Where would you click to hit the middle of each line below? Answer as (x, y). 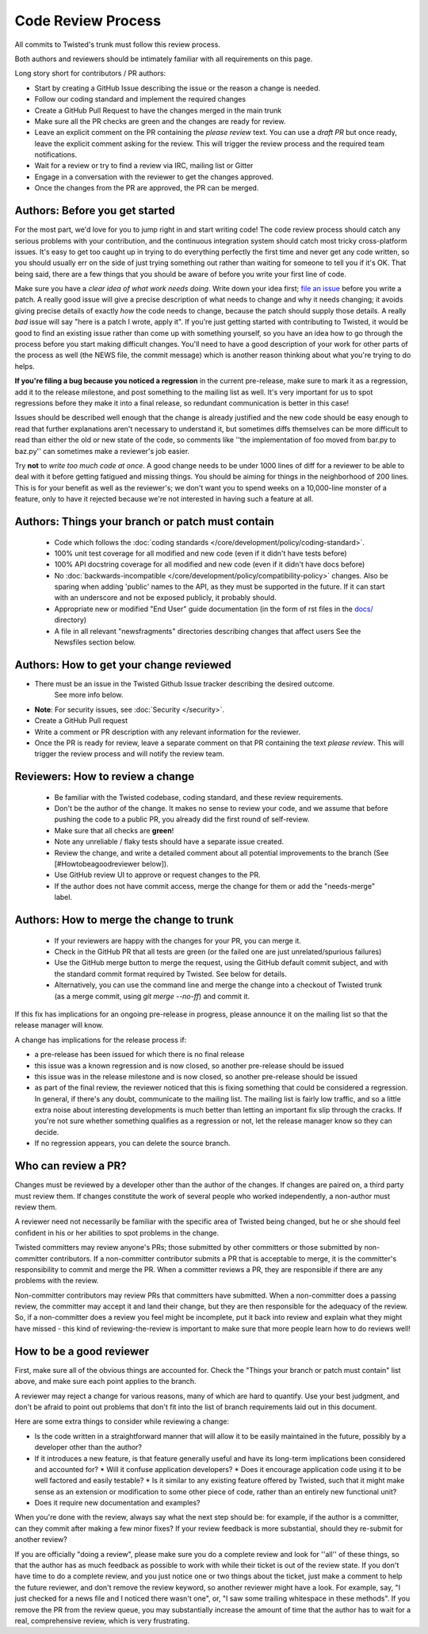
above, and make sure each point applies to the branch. (106, 1382)
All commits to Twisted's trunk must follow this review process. (118, 44)
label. (63, 898)
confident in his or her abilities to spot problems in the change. (117, 1232)
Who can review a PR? (71, 1166)
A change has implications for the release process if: (101, 1040)
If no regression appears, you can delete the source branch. (132, 1144)
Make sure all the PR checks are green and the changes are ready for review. (160, 121)
